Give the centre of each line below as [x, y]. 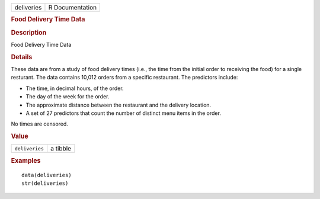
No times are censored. [39, 124]
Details [22, 57]
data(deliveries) [47, 175]
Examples [26, 161]
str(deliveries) [45, 183]
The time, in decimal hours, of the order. [75, 88]
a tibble [61, 149]
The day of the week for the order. [68, 97]
